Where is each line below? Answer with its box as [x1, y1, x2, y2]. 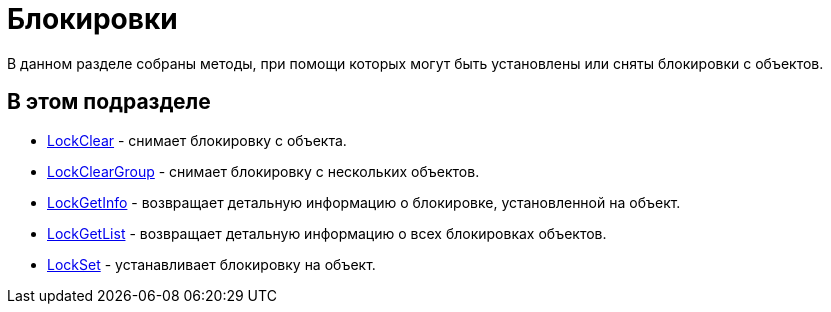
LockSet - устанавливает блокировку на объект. [47, 255, 376, 273]
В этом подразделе [7, 89, 211, 115]
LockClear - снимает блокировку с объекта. [47, 131, 347, 149]
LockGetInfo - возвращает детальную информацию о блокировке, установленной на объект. [47, 193, 681, 211]
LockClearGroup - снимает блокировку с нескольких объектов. [47, 162, 480, 180]
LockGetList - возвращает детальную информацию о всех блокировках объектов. [47, 224, 607, 242]
